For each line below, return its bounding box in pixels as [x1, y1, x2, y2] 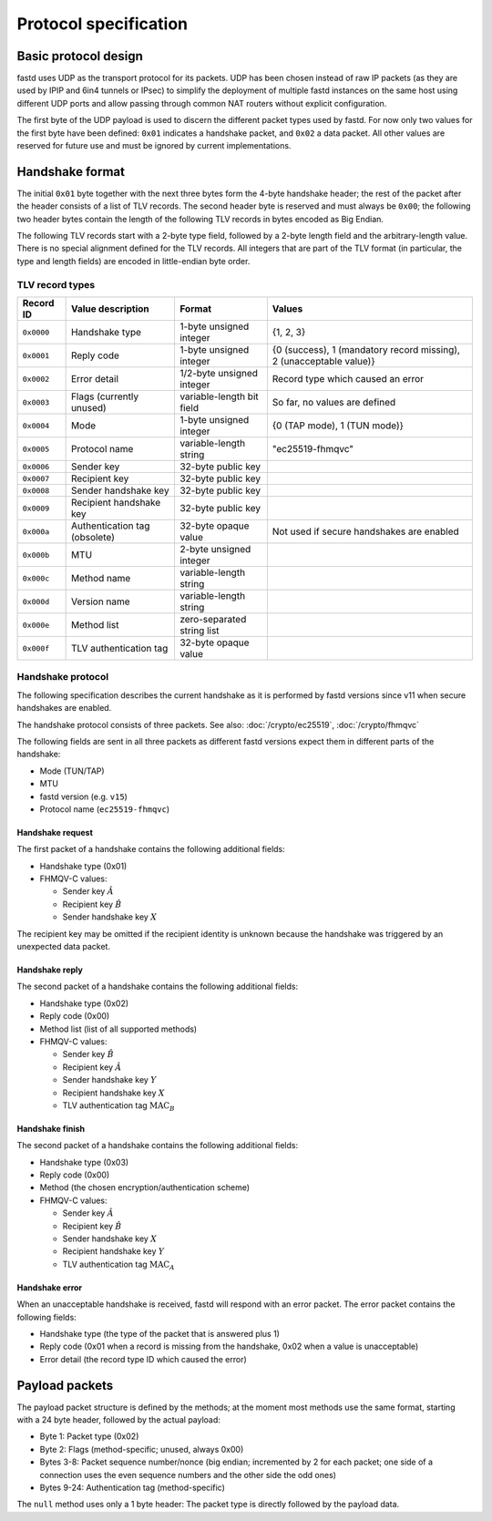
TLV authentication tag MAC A [62, 1259, 175, 1271]
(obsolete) [70, 531, 116, 544]
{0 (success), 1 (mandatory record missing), [272, 344, 460, 356]
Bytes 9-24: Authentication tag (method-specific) [39, 1482, 225, 1494]
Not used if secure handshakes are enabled [272, 525, 459, 538]
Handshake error [16, 1281, 83, 1293]
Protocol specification [16, 14, 189, 34]
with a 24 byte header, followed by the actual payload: [16, 1414, 220, 1425]
